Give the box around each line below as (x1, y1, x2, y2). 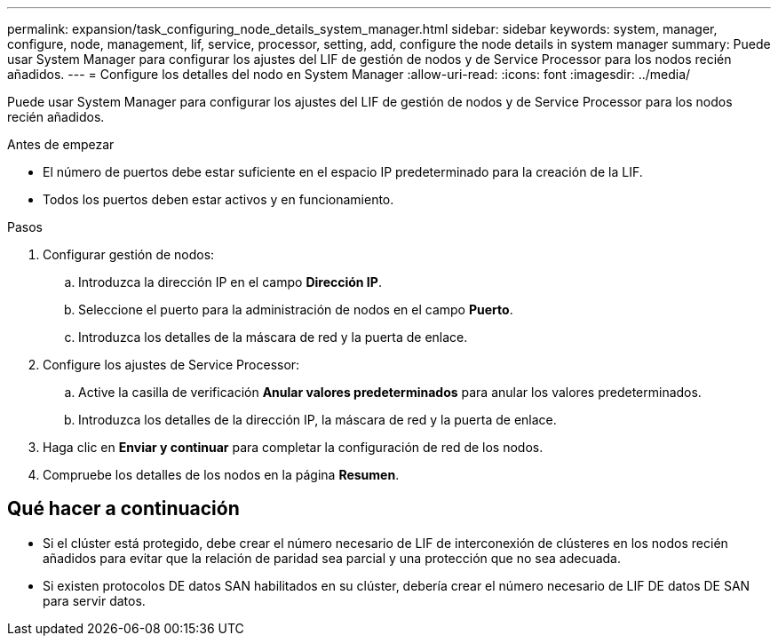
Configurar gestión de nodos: (43, 247, 215, 262)
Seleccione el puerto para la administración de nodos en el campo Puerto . (78, 302, 513, 317)
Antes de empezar (7, 137, 115, 152)
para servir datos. (43, 592, 146, 608)
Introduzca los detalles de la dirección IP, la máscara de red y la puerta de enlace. (78, 412, 557, 427)
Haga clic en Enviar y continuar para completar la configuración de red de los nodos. (43, 440, 544, 455)
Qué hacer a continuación (7, 497, 240, 520)
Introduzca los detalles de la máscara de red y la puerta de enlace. (78, 329, 468, 345)
